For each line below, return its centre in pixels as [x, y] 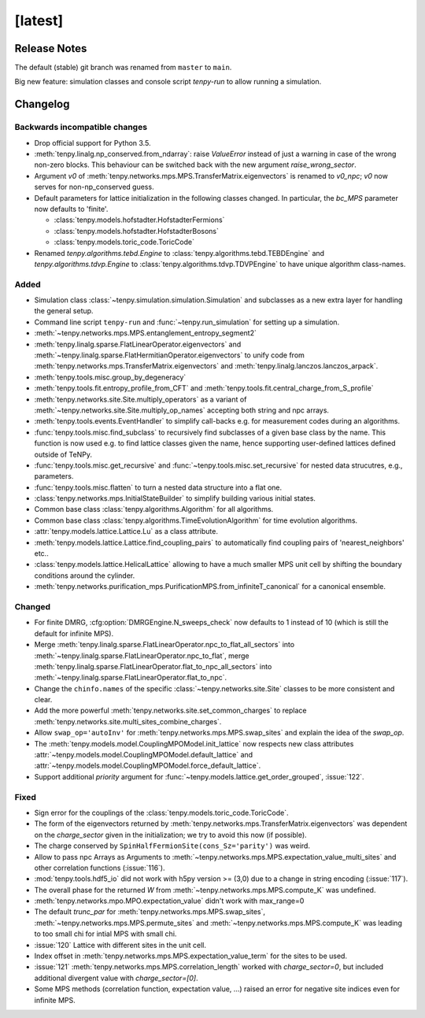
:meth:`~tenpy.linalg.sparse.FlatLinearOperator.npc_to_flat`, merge [142, 655]
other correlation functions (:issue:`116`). [100, 868]
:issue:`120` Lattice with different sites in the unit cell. [120, 945]
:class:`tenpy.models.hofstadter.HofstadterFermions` [139, 220]
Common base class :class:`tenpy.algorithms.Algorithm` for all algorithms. [154, 509]
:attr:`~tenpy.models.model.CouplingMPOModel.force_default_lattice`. [148, 766]
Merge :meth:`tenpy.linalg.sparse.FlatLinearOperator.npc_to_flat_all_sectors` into [164, 645]
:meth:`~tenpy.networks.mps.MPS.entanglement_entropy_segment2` [146, 333]
